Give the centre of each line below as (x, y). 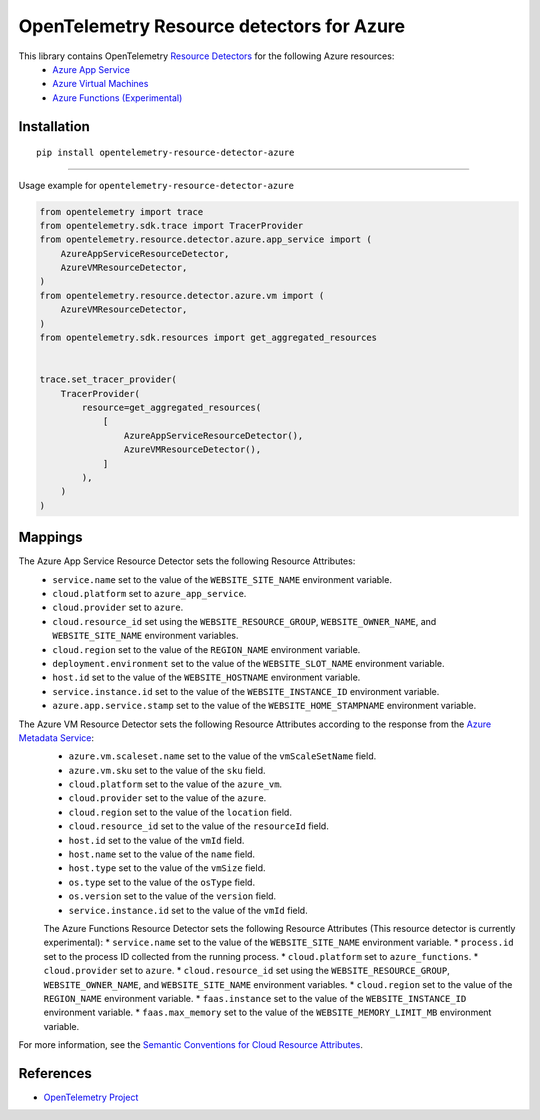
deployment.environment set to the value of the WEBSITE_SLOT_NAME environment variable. (248, 663)
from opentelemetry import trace (121, 211)
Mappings (51, 537)
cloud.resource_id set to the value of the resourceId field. (198, 826)
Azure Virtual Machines (100, 84)
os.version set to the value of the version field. (172, 896)
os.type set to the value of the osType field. (161, 882)
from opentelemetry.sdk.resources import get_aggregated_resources (208, 338)
